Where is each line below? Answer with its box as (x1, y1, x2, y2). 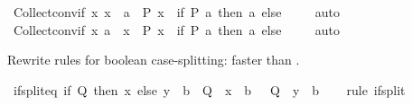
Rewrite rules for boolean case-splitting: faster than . (7, 50, 300, 69)
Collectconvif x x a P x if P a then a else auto (13, 3, 340, 21)
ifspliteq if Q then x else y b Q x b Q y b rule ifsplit (13, 80, 406, 99)
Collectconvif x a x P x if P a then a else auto (13, 20, 340, 39)
